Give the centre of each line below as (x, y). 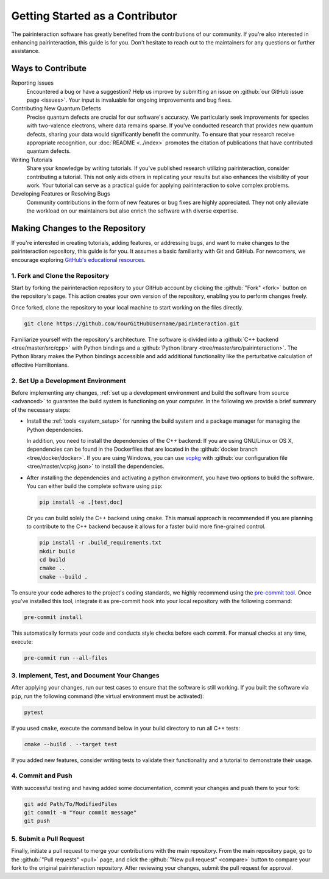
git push (37, 821)
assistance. (26, 51)
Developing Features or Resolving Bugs (61, 194)
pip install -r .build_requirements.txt (100, 543)
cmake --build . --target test (71, 744)
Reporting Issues (33, 83)
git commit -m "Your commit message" (80, 813)
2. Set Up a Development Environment (69, 381)
